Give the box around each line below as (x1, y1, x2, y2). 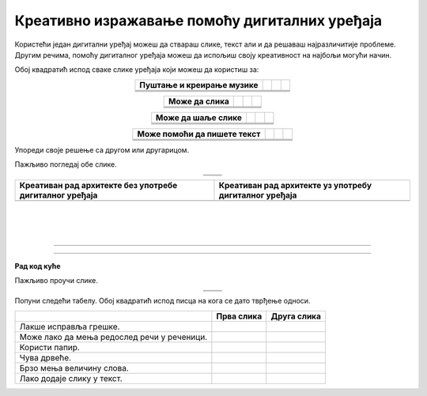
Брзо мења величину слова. (19, 362, 130, 373)
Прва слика (216, 311, 263, 322)
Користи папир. (19, 341, 81, 353)
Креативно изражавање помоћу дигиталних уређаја (14, 12, 383, 29)
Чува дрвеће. (19, 352, 71, 363)
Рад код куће (14, 261, 61, 270)
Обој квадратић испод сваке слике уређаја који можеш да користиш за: (14, 65, 259, 74)
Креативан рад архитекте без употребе (19, 179, 178, 190)
